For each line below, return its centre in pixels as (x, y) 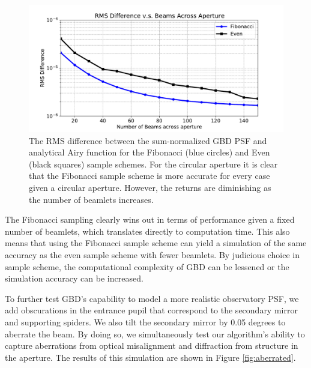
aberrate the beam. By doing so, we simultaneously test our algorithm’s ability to (155, 333)
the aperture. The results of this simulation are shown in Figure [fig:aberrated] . (150, 357)
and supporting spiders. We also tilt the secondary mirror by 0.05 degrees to (145, 321)
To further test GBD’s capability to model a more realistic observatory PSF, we (152, 298)
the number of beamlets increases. (91, 199)
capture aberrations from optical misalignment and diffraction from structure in (152, 345)
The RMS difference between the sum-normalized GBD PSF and (148, 140)
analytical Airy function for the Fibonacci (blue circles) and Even (149, 152)
